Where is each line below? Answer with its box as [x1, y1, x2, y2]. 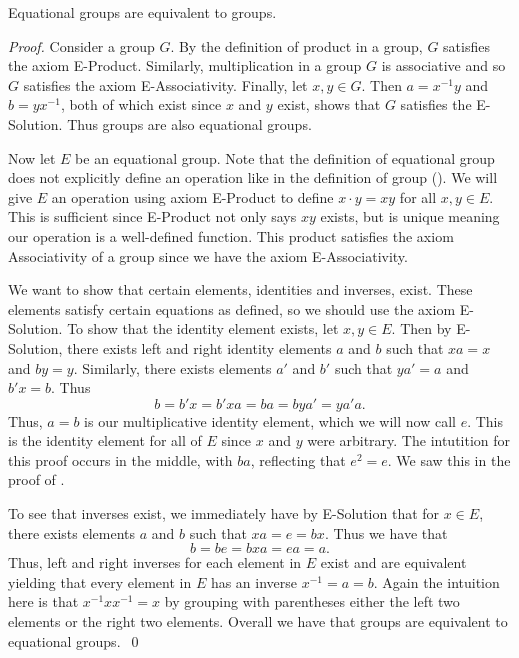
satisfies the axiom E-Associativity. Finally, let [23, 74, 308, 95]
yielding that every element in [8, 571, 192, 592]
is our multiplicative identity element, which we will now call [84, 410, 456, 431]
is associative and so [381, 55, 506, 76]
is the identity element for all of [8, 430, 202, 451]
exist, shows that [277, 94, 381, 115]
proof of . [8, 469, 65, 490]
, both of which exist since [60, 94, 222, 115]
